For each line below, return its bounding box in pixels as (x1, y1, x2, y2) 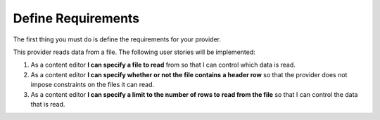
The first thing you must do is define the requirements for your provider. (13, 35, 222, 44)
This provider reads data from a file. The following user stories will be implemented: (13, 48, 256, 56)
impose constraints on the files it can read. (30, 81, 155, 89)
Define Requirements (13, 11, 140, 26)
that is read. (30, 100, 65, 108)
